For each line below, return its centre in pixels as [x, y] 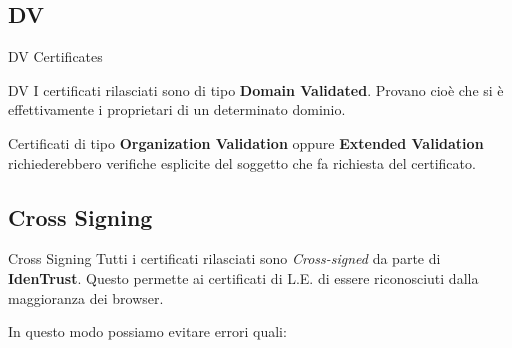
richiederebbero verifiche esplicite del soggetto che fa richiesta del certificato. [242, 162]
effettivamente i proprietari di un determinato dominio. [177, 109]
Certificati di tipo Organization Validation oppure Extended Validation [246, 142]
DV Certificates [55, 56]
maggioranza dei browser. [86, 297]
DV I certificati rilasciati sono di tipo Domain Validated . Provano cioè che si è [256, 89]
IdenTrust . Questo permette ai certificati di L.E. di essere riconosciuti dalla [243, 277]
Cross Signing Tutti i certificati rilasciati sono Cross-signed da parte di [224, 258]
